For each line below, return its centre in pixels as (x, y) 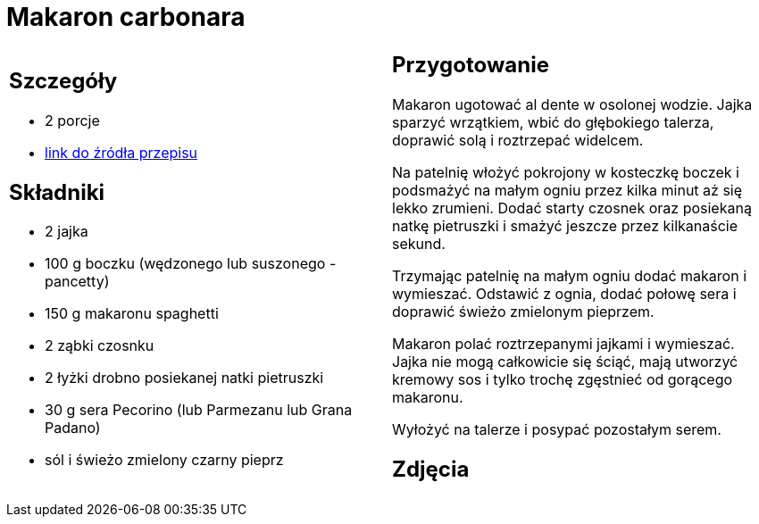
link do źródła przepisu (121, 152)
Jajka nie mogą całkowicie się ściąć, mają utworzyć (565, 361)
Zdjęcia (431, 469)
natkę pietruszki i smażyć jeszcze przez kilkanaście (565, 225)
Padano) (73, 428)
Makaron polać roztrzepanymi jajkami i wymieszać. (563, 343)
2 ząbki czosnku (100, 346)
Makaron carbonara (126, 17)
